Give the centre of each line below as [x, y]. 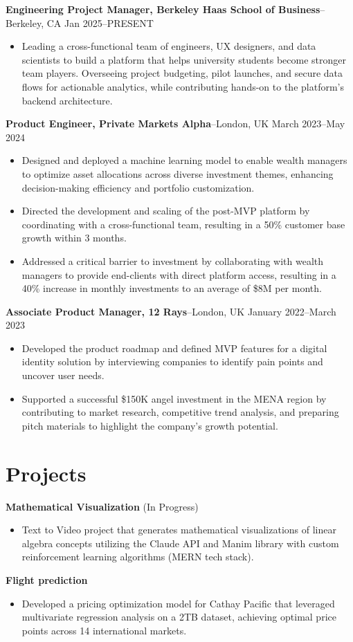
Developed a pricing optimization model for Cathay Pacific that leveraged [178, 603]
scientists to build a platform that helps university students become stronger [184, 59]
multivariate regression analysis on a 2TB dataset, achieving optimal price [179, 617]
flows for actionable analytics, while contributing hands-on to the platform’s [183, 86]
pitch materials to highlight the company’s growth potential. [150, 425]
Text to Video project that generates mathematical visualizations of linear [179, 530]
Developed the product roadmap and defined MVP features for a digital [174, 348]
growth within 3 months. [74, 238]
